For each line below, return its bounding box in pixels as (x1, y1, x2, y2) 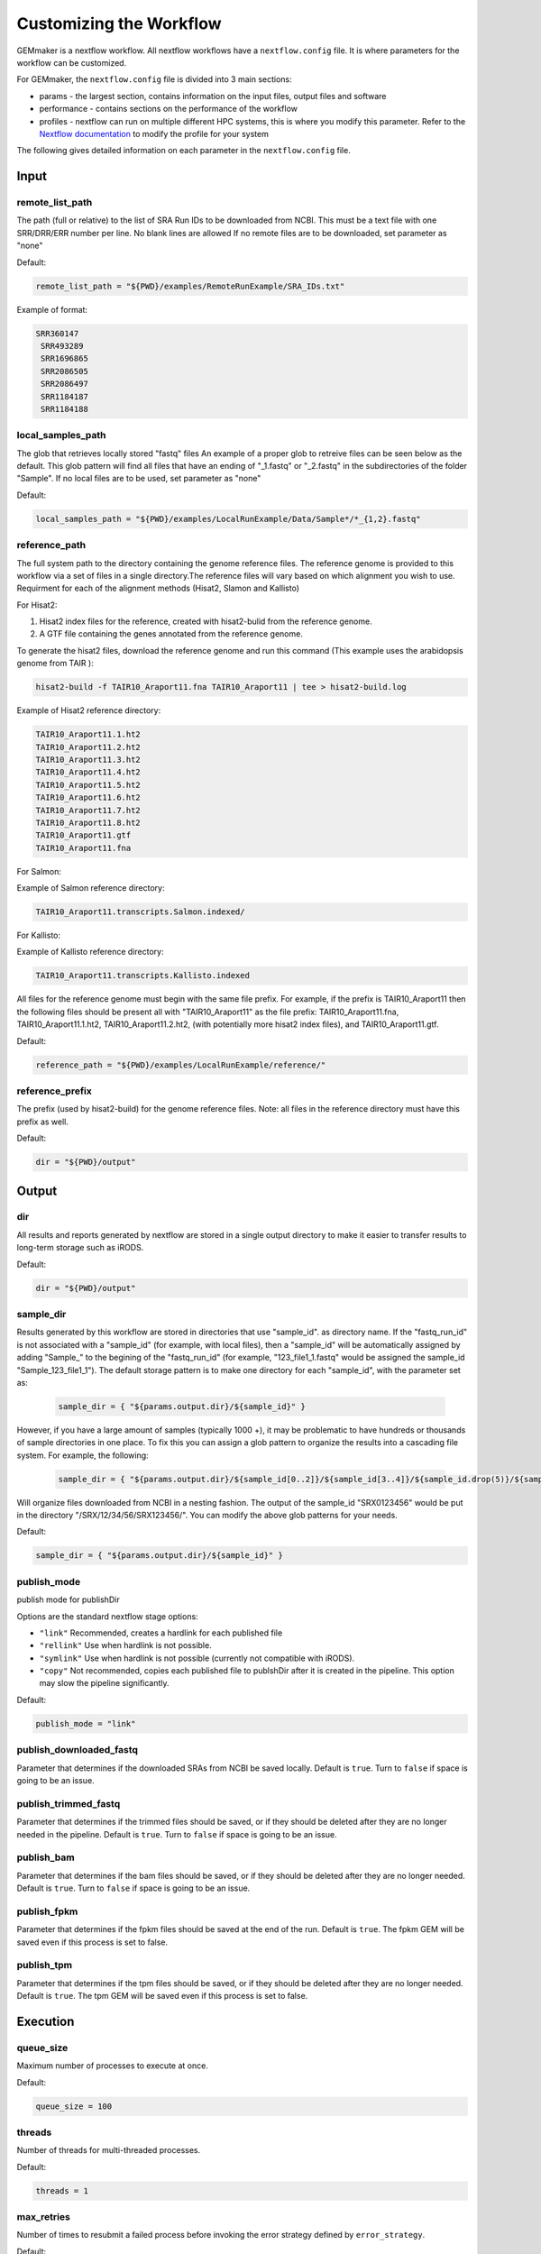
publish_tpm (16, 1959, 73, 1972)
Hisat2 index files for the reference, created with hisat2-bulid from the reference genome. (39, 616, 373, 627)
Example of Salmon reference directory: (16, 883, 165, 893)
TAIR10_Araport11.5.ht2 (35, 780, 142, 790)
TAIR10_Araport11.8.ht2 (35, 817, 142, 828)
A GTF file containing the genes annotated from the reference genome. (39, 628, 304, 639)
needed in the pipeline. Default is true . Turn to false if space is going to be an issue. (16, 1828, 337, 1839)
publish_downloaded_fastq (16, 1744, 139, 1756)
